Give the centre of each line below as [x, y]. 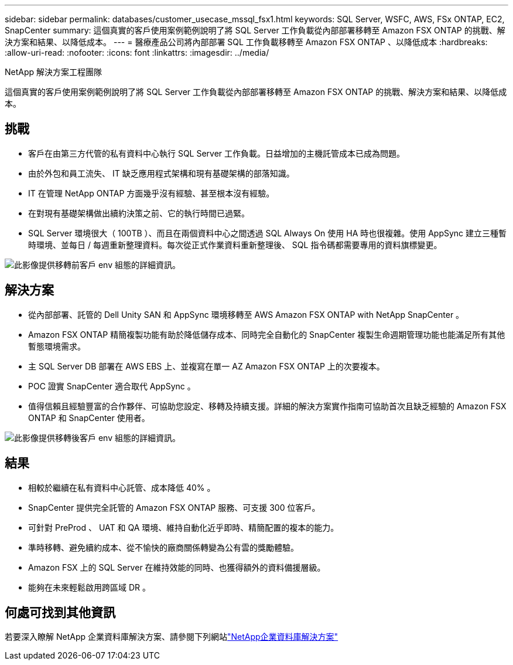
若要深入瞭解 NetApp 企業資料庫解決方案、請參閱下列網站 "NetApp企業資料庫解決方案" [172, 637]
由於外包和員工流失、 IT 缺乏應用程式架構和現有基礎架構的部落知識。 [161, 173]
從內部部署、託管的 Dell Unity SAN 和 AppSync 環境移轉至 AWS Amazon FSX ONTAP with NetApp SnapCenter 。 [246, 314]
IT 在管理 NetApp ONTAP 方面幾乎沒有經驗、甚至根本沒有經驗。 [151, 193]
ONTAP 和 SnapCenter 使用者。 [89, 418]
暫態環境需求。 [57, 346]
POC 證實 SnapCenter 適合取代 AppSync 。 [112, 386]
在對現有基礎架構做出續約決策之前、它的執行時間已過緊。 [139, 213]
